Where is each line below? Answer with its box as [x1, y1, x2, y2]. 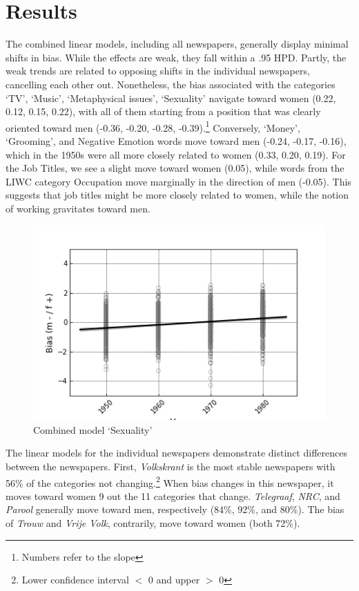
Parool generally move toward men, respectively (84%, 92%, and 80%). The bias [6, 502, 345, 517]
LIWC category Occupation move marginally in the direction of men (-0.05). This [6, 174, 351, 188]
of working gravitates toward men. [6, 201, 151, 215]
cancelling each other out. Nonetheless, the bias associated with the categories [6, 77, 336, 91]
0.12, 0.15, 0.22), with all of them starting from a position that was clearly [6, 104, 321, 119]
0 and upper [148, 572, 200, 587]
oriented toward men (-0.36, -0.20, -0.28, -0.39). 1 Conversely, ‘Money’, [6, 118, 300, 134]
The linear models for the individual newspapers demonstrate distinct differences [6, 445, 347, 460]
